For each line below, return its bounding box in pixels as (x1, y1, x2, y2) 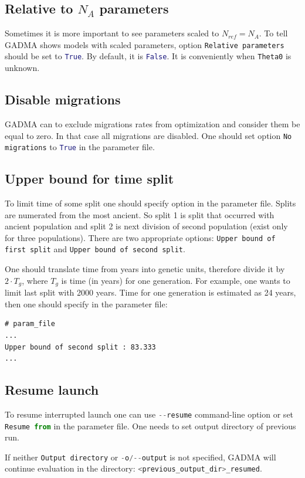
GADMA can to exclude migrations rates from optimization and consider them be (5, 117, 300, 130)
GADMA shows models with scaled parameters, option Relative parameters (5, 38, 284, 50)
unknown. (5, 62, 40, 74)
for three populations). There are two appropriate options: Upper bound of (5, 231, 276, 243)
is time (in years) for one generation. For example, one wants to (61, 274, 290, 286)
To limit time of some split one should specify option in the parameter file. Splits (5, 197, 296, 209)
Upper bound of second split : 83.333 (5, 343, 156, 351)
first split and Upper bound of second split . (5, 243, 185, 255)
